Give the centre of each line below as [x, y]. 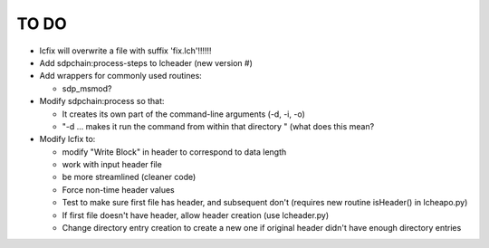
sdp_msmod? [87, 88]
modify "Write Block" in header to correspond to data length [174, 152]
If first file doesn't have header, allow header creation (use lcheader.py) [196, 215]
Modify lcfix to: [67, 139]
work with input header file [112, 165]
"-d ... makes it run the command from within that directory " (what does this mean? [218, 126]
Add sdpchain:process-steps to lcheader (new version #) [146, 62]
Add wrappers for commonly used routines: [121, 76]
